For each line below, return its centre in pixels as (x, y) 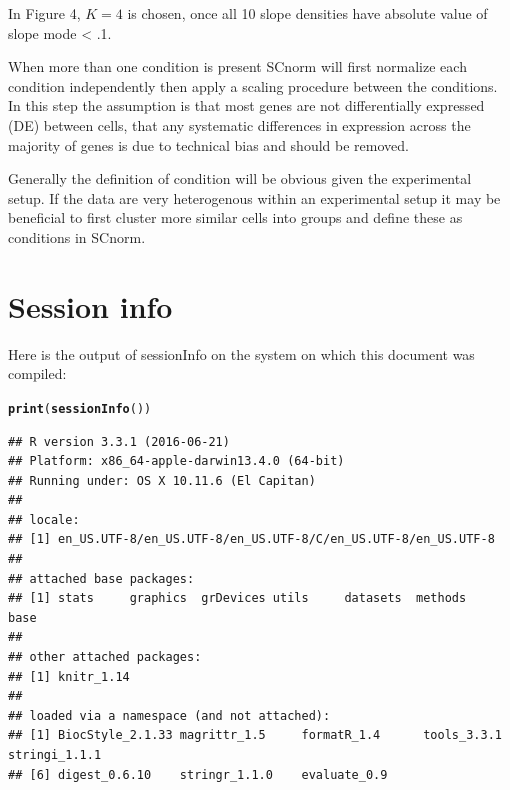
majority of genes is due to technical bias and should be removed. (208, 144)
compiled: (37, 373)
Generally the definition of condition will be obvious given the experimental (240, 178)
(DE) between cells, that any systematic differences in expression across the (239, 124)
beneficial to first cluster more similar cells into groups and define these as (235, 217)
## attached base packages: (101, 578)
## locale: (44, 519)
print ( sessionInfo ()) (80, 408)
